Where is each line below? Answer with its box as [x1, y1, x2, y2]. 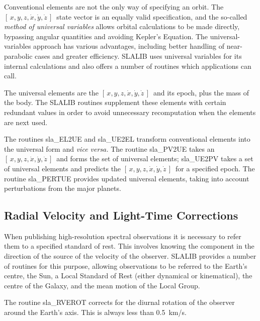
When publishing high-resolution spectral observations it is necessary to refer [4, 231, 241, 241]
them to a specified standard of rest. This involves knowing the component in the [4, 241, 254, 251]
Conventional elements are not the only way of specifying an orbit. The [4, 2, 224, 12]
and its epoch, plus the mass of [153, 87, 249, 97]
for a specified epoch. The [176, 163, 255, 173]
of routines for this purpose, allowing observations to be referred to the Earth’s [4, 260, 247, 271]
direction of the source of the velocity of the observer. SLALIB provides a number [4, 251, 256, 261]
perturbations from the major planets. [4, 183, 121, 193]
